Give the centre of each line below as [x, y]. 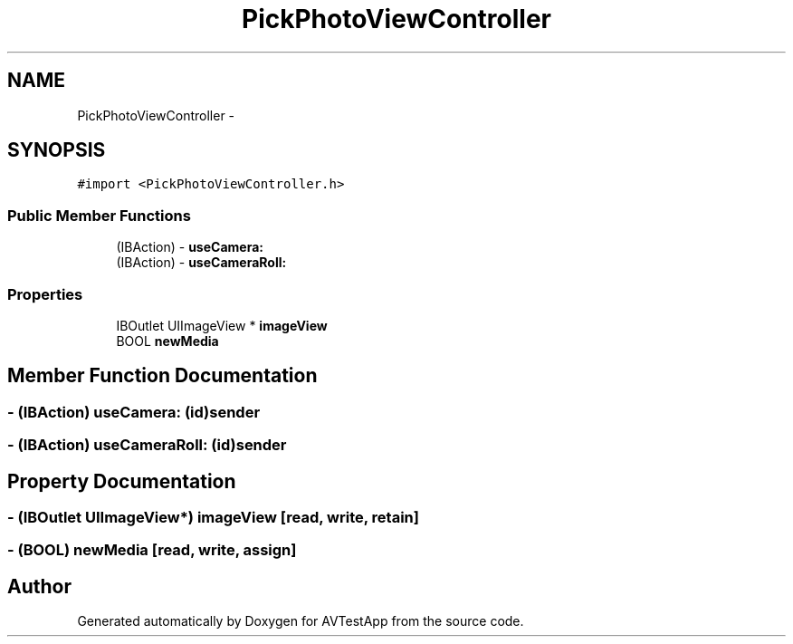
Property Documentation [122, 481]
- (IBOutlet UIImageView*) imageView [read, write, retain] [213, 517]
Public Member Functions [99, 215]
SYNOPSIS [57, 150]
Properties [45, 294]
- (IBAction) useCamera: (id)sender [134, 412]
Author [39, 586]
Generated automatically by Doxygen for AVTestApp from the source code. [301, 621]
